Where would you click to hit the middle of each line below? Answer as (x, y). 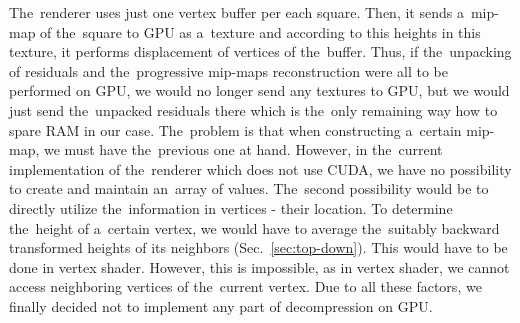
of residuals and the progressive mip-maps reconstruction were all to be (228, 70)
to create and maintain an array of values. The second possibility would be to (249, 188)
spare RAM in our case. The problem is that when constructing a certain (235, 129)
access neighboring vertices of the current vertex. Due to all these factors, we (245, 286)
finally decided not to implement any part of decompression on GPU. (221, 305)
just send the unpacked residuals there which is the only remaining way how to (253, 109)
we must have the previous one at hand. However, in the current (243, 149)
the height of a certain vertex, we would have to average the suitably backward (254, 227)
